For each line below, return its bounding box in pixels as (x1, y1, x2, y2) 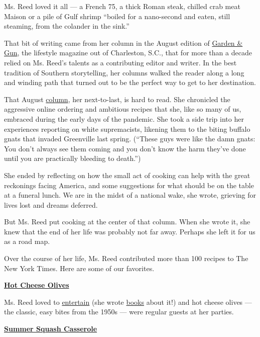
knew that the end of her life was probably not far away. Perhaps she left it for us (4, 226, 255, 236)
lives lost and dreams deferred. (4, 199, 98, 210)
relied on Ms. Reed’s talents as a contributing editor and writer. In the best (4, 57, 237, 67)
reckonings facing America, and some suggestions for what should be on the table (4, 180, 254, 190)
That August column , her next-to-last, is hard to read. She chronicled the (4, 94, 230, 104)
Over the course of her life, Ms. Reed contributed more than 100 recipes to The (4, 253, 248, 264)
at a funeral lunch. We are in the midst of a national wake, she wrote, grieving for (4, 190, 256, 200)
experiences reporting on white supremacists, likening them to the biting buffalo (4, 123, 250, 134)
